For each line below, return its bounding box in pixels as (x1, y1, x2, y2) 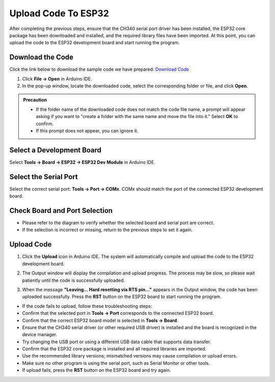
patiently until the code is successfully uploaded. (22, 277, 125, 283)
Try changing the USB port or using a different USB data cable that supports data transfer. (22, 339, 211, 345)
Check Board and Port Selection (9, 206, 113, 215)
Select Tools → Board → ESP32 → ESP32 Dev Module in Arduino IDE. (9, 159, 155, 165)
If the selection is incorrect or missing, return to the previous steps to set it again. (22, 227, 193, 233)
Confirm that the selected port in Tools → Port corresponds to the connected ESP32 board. (22, 310, 214, 316)
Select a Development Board (9, 146, 102, 154)
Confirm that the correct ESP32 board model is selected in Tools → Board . (22, 317, 178, 323)
